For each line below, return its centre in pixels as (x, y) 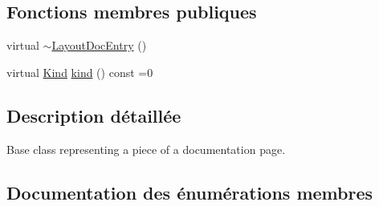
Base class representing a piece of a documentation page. (146, 149)
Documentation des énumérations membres (190, 192)
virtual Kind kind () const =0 (80, 72)
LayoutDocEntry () (99, 45)
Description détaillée (94, 115)
